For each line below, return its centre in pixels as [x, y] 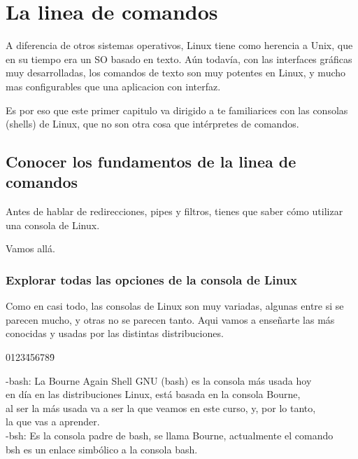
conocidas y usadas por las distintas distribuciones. [115, 333]
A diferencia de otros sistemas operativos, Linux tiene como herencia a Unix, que [179, 45]
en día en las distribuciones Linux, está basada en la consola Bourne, [153, 394]
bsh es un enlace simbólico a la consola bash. [102, 449]
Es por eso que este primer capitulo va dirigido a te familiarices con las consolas [177, 110]
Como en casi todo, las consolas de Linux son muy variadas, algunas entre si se [175, 306]
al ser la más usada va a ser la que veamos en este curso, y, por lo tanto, [161, 407]
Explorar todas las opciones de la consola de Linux [151, 279]
